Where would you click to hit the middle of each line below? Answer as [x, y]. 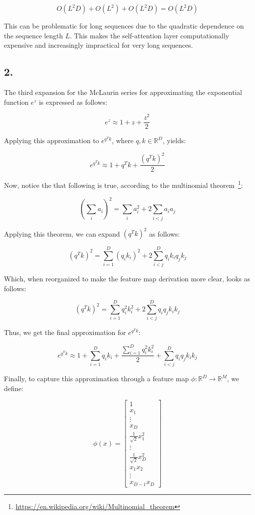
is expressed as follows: [73, 102]
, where [123, 140]
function [16, 102]
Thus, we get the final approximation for [65, 332]
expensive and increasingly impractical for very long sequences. [99, 45]
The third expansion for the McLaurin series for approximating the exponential [123, 92]
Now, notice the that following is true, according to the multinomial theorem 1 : [124, 184]
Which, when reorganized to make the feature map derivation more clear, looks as [127, 279]
